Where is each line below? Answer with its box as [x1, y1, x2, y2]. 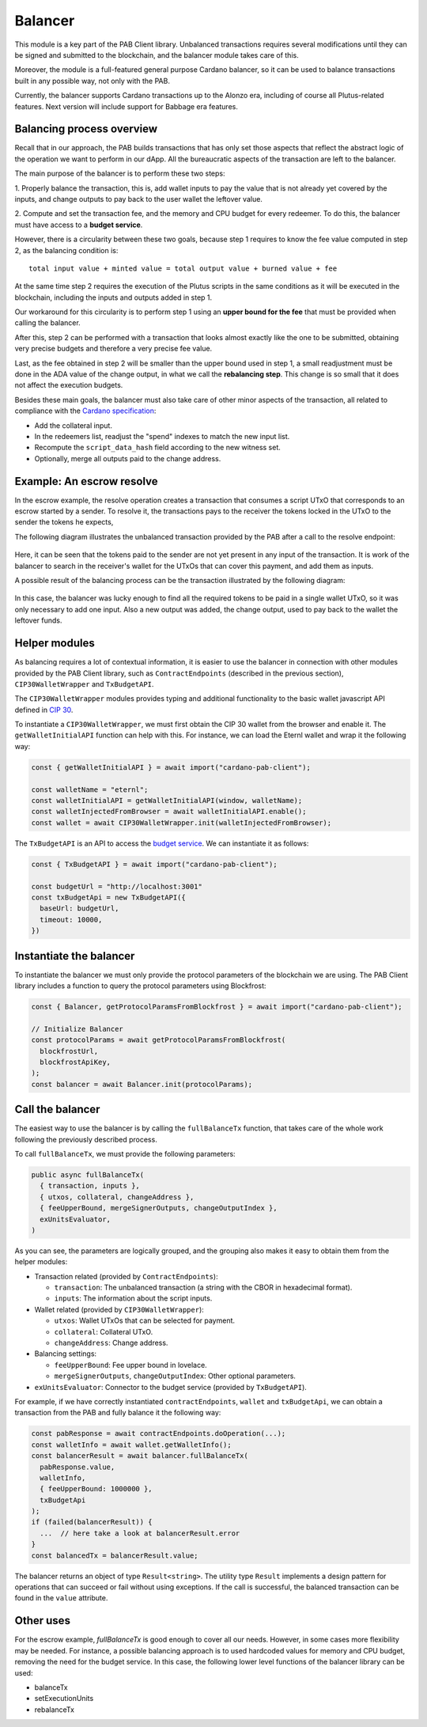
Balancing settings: [34, 1349, 97, 1358]
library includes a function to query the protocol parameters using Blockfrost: [14, 981, 266, 990]
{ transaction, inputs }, [40, 1181, 140, 1191]
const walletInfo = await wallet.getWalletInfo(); [31, 1440, 232, 1449]
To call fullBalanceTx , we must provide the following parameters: [14, 1149, 236, 1158]
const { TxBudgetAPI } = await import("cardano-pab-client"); [31, 859, 278, 869]
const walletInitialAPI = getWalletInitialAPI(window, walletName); [31, 796, 303, 805]
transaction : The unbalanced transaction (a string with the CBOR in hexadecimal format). [54, 1282, 353, 1293]
